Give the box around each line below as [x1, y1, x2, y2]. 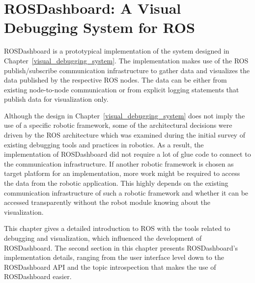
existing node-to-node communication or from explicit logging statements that [4, 84, 239, 94]
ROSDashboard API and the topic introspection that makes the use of [4, 261, 216, 272]
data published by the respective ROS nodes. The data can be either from [4, 75, 227, 85]
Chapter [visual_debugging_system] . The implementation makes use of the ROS [4, 55, 249, 65]
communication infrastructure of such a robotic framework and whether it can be [4, 187, 249, 198]
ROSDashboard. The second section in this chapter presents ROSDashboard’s [4, 242, 238, 253]
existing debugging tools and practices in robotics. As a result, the [4, 139, 204, 149]
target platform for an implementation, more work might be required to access [4, 168, 240, 178]
